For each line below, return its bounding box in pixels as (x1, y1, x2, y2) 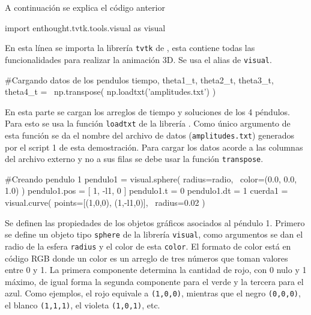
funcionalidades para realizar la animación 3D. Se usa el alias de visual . (5, 53, 272, 65)
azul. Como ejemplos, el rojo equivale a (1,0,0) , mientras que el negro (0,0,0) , (5, 287, 301, 299)
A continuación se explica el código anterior (5, 1, 165, 13)
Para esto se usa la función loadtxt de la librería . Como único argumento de (5, 117, 291, 130)
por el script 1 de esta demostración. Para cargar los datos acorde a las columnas (5, 140, 303, 153)
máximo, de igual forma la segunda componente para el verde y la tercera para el (5, 275, 304, 287)
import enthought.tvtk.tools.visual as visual (5, 21, 166, 34)
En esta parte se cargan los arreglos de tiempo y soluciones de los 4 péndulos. (5, 105, 290, 118)
